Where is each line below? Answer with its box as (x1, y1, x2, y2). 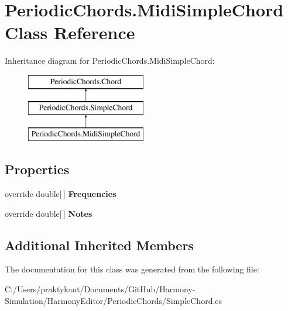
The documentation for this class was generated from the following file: (5, 263, 259, 275)
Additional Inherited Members (5, 236, 194, 254)
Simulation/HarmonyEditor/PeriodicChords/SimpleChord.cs (5, 294, 222, 306)
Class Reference (5, 20, 135, 44)
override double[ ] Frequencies (5, 188, 116, 200)
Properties (5, 160, 70, 178)
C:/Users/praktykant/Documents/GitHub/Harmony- (5, 283, 196, 295)
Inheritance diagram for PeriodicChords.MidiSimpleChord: (5, 54, 215, 67)
